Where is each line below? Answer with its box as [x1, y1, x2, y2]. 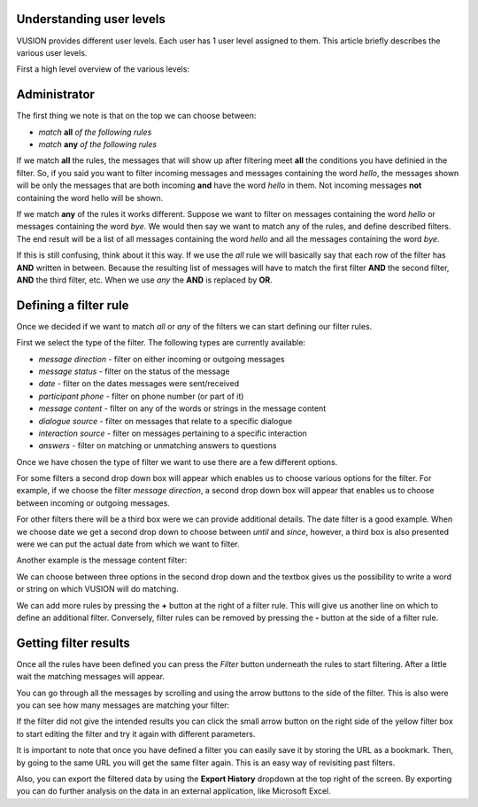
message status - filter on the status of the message [38, 366, 230, 376]
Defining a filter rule [16, 298, 129, 313]
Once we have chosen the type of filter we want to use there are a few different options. [16, 456, 338, 467]
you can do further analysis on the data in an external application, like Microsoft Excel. [16, 786, 331, 796]
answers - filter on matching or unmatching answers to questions [38, 440, 277, 451]
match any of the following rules [38, 138, 158, 150]
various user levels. [16, 47, 88, 58]
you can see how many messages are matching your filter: [16, 700, 230, 710]
